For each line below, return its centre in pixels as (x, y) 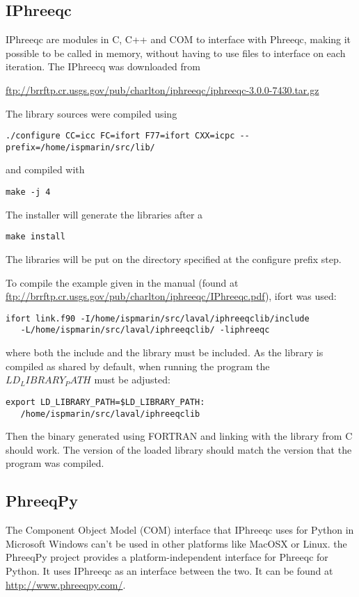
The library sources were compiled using (91, 113)
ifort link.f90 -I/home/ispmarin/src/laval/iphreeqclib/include (158, 318)
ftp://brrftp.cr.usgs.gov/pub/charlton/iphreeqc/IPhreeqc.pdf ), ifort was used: (171, 296)
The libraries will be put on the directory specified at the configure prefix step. (174, 258)
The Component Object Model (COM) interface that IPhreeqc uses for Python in (180, 530)
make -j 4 (28, 192)
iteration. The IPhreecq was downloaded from (103, 66)
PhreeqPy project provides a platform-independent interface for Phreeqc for (167, 557)
